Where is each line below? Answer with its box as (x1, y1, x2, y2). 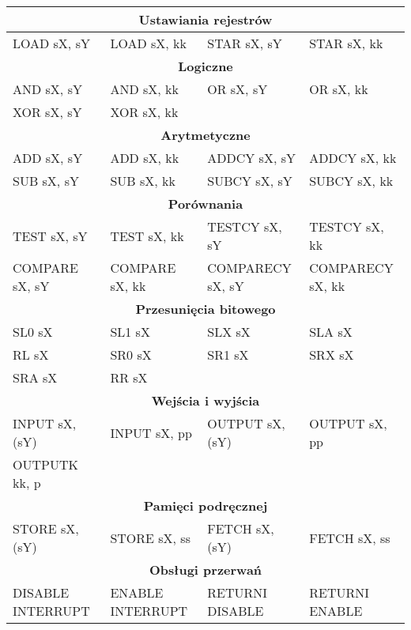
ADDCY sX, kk (309, 149, 397, 167)
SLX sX (207, 323, 251, 341)
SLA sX (309, 323, 353, 341)
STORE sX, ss (110, 528, 190, 547)
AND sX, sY (13, 80, 82, 98)
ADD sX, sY (13, 149, 83, 167)
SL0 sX (13, 323, 53, 341)
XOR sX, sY (13, 103, 82, 121)
